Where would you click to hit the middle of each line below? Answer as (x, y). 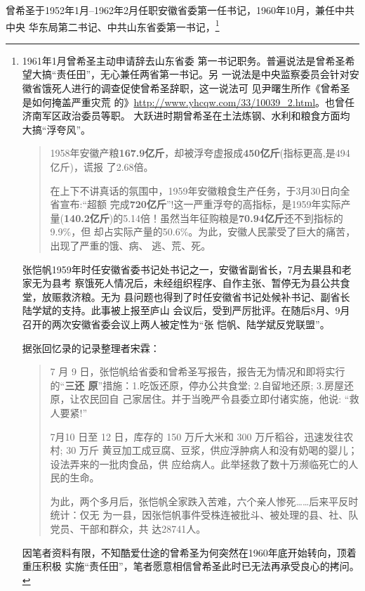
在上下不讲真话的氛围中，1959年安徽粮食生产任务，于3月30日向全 (200, 190)
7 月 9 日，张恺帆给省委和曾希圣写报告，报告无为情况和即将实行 (198, 371)
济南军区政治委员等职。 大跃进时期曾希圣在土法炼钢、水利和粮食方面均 (186, 116)
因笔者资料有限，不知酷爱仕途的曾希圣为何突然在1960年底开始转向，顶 (184, 552)
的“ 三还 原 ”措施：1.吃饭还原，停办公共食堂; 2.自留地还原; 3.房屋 (197, 385)
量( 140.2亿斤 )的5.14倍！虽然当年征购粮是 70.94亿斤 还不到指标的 (197, 217)
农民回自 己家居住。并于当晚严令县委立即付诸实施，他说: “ (214, 399)
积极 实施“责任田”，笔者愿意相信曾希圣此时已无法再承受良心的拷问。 (200, 566)
